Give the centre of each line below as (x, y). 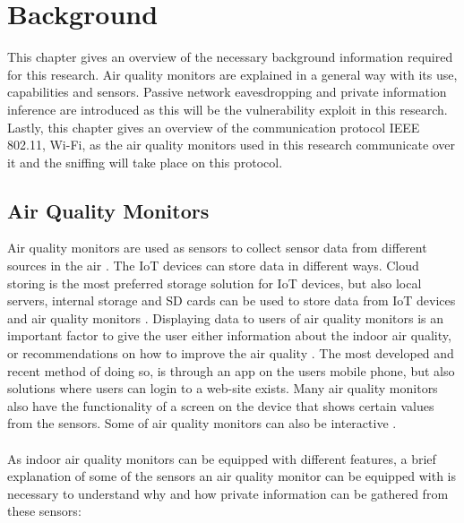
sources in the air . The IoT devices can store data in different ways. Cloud (213, 266)
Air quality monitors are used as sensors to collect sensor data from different (217, 248)
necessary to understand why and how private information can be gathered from (228, 493)
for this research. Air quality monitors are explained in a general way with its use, (232, 74)
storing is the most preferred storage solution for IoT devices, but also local (215, 283)
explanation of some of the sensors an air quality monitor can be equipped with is (232, 476)
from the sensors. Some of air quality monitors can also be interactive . (202, 423)
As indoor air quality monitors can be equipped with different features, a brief (222, 458)
